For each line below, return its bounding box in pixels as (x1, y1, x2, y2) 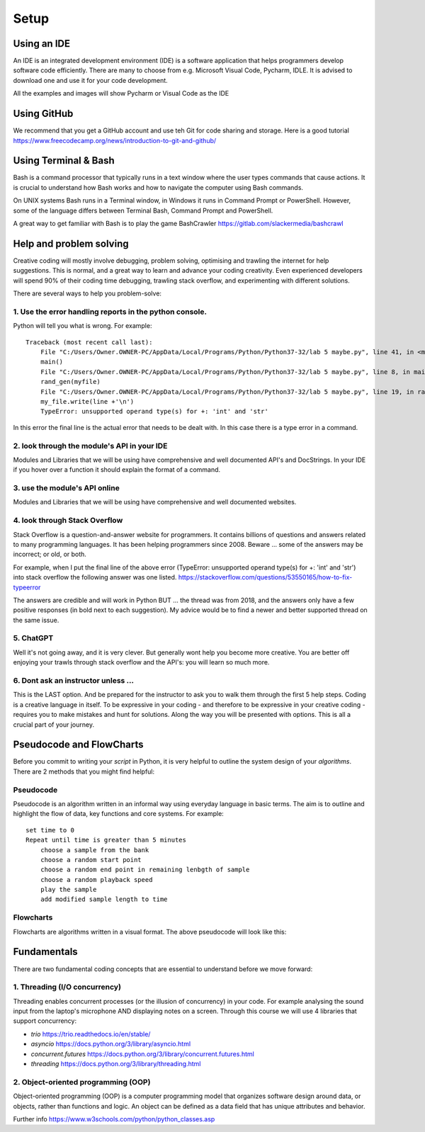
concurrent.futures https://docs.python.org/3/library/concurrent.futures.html (30, 1049, 254, 1058)
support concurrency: (13, 1017, 77, 1025)
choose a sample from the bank (40, 846, 149, 854)
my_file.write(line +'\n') (40, 397, 135, 405)
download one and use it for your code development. (13, 76, 168, 84)
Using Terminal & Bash (13, 154, 115, 166)
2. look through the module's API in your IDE (13, 441, 168, 451)
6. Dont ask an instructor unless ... (13, 675, 135, 685)
